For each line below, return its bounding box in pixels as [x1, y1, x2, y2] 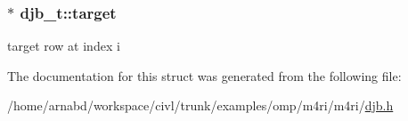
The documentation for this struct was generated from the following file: [7, 66, 402, 85]
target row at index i [7, 36, 120, 55]
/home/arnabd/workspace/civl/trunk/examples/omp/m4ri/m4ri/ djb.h [7, 96, 394, 115]
